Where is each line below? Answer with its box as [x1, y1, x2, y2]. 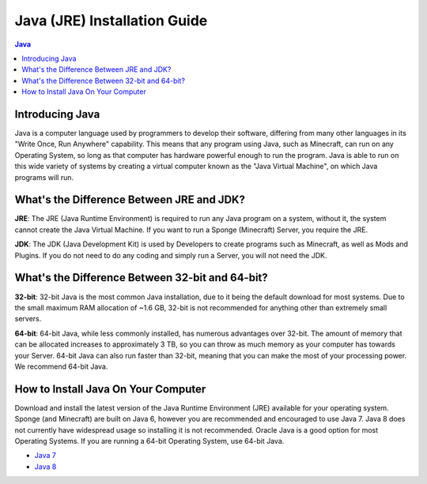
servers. [14, 314, 42, 324]
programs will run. [14, 172, 74, 182]
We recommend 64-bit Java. [14, 362, 108, 371]
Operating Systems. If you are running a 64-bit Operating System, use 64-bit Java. [14, 436, 285, 445]
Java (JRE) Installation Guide [14, 12, 208, 29]
